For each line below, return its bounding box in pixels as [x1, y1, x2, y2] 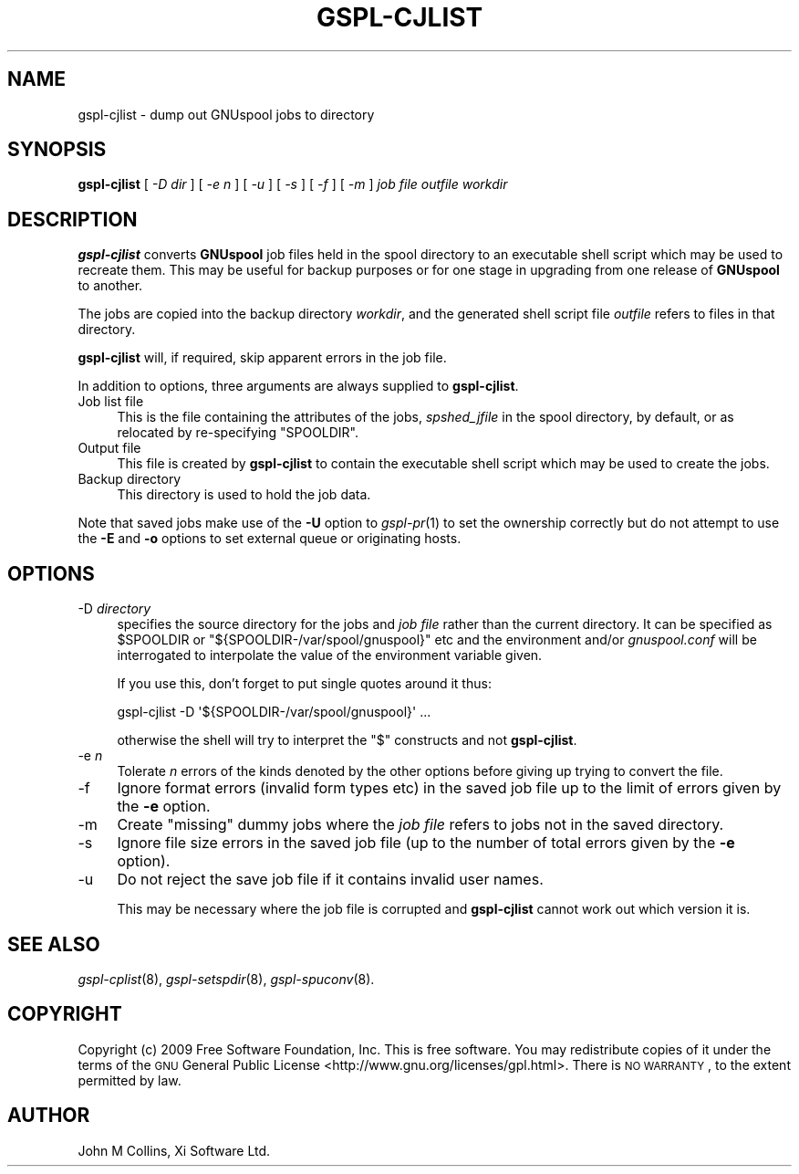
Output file [78, 440, 141, 456]
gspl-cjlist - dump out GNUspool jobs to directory [78, 106, 375, 122]
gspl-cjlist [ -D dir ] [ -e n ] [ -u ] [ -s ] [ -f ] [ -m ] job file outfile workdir [78, 176, 508, 193]
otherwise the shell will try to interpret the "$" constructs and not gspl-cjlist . [117, 732, 577, 749]
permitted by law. [78, 1072, 182, 1088]
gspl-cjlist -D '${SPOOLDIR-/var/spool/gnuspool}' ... [117, 704, 431, 720]
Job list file [78, 393, 144, 410]
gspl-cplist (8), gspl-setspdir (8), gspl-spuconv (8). [78, 970, 375, 987]
